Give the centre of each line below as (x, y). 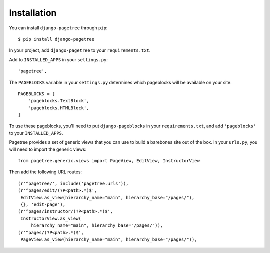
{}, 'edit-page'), (43, 204)
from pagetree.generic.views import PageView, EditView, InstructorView (109, 161)
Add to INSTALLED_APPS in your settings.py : (59, 59)
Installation (33, 13)
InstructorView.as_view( (51, 218)
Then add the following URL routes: (46, 172)
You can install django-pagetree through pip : (58, 28)
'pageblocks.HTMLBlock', (59, 108)
